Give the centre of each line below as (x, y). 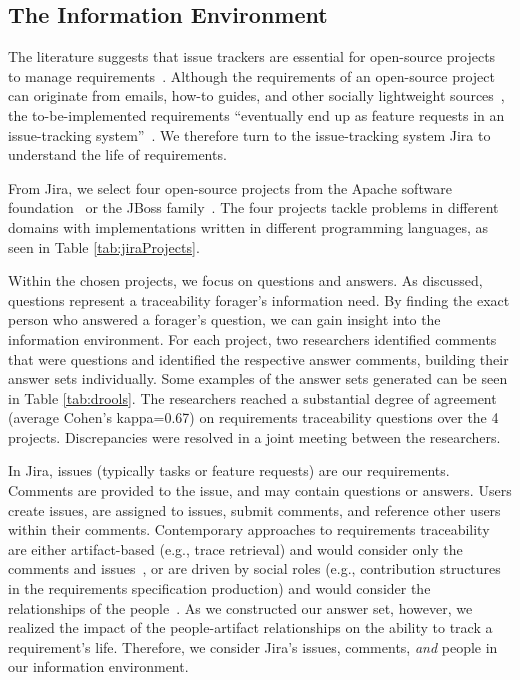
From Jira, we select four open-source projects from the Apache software (230, 187)
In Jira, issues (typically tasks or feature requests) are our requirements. (229, 470)
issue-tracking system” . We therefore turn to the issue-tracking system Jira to (249, 134)
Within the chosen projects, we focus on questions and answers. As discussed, (245, 280)
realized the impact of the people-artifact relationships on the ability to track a (250, 627)
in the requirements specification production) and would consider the (219, 588)
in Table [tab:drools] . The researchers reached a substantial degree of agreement (252, 397)
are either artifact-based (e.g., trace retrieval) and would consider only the (235, 548)
